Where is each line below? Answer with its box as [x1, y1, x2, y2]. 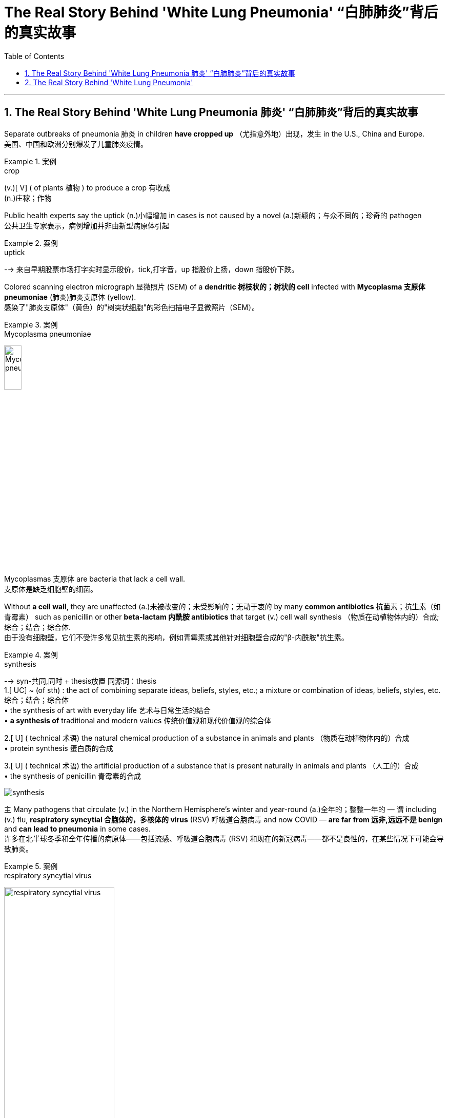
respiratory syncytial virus [4, 871, 92, 880]
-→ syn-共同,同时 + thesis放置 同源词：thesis [4, 676, 157, 685]
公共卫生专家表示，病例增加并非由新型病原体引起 [4, 221, 169, 230]
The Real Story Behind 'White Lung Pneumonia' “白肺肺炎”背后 [4, 4, 438, 21]
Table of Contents [4, 51, 65, 61]
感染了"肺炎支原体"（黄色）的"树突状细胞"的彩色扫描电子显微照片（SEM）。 [4, 302, 259, 312]
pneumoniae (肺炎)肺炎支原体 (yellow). [4, 292, 136, 301]
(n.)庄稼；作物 [4, 193, 52, 202]
